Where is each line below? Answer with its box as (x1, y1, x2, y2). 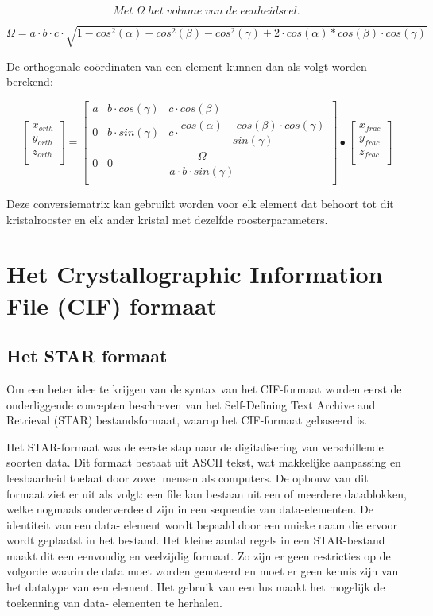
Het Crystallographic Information (6, 258, 383, 290)
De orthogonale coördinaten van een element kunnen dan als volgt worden (6, 57, 367, 74)
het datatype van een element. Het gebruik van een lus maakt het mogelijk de (6, 579, 385, 595)
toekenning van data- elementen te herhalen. (6, 594, 222, 610)
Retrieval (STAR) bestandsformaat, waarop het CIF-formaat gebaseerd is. (6, 412, 368, 428)
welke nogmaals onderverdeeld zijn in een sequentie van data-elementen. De (6, 501, 373, 517)
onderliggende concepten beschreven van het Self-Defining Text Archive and (6, 396, 376, 413)
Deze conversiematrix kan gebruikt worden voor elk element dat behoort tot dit (6, 195, 394, 211)
